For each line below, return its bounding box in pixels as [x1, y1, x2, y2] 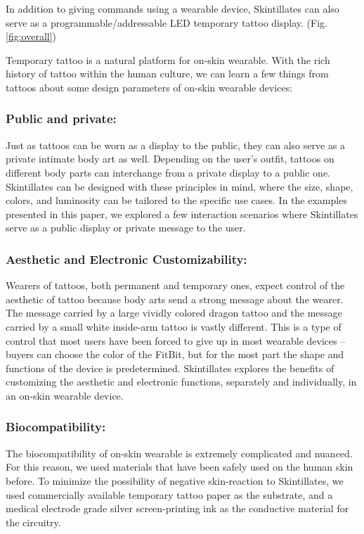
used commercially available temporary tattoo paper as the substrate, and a [6, 487, 333, 502]
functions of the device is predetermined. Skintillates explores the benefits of [6, 360, 334, 375]
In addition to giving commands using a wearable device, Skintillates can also [6, 1, 339, 15]
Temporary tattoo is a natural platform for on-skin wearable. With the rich [6, 52, 330, 67]
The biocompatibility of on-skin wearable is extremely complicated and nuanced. [6, 445, 353, 460]
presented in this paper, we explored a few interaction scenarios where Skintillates [6, 206, 358, 221]
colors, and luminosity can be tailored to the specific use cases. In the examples [6, 193, 347, 208]
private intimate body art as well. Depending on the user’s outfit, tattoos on [6, 151, 334, 166]
